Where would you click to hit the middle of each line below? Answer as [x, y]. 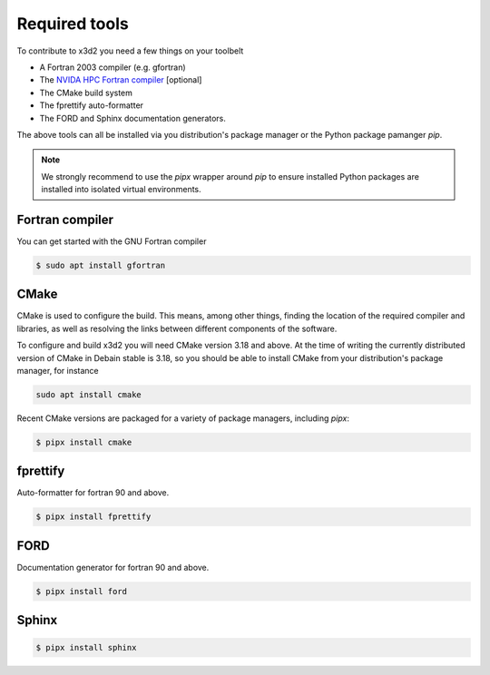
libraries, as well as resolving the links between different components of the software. [177, 328]
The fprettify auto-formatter [92, 105]
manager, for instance [58, 371]
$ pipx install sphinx [86, 647]
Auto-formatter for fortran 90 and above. [93, 493]
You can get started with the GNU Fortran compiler [112, 241]
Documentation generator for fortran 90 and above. [113, 567]
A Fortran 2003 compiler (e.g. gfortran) [113, 67]
